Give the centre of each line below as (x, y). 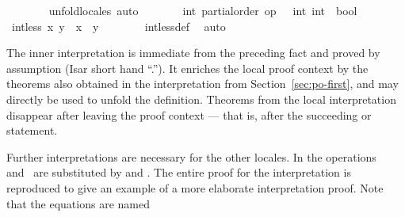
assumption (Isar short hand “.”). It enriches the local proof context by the (187, 68)
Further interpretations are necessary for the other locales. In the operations (191, 156)
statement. (32, 130)
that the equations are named (78, 203)
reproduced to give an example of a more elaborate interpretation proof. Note (195, 187)
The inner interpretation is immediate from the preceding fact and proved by (193, 53)
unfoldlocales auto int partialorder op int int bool (203, 10)
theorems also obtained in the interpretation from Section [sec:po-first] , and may (202, 84)
